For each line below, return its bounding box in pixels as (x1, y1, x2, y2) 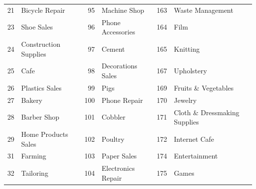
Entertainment (174, 151, 218, 161)
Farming (21, 151, 46, 161)
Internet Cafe (174, 133, 214, 144)
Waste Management (174, 4, 233, 15)
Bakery (21, 94, 43, 105)
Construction (21, 39, 61, 49)
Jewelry (174, 94, 197, 105)
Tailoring (21, 168, 48, 178)
